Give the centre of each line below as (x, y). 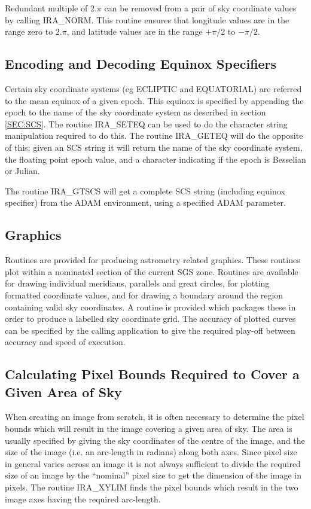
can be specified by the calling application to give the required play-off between (150, 330)
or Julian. (22, 171)
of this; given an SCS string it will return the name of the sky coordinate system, (154, 147)
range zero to (29, 31)
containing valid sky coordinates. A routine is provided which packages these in (150, 307)
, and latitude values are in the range (135, 31)
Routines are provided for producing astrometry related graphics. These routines (153, 260)
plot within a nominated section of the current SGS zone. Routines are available (152, 271)
